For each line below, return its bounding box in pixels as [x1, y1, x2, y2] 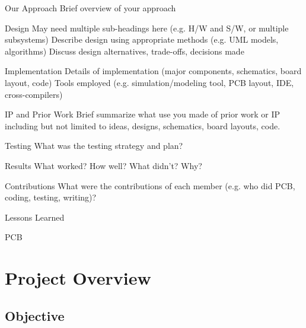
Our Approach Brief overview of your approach [5, 2, 176, 14]
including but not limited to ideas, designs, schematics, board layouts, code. [5, 119, 280, 132]
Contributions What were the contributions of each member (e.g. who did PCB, [5, 179, 295, 192]
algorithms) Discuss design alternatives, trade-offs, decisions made [5, 44, 244, 57]
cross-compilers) [5, 88, 63, 100]
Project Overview [5, 266, 151, 290]
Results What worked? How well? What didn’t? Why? [5, 159, 202, 171]
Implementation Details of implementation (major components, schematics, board [5, 65, 302, 77]
